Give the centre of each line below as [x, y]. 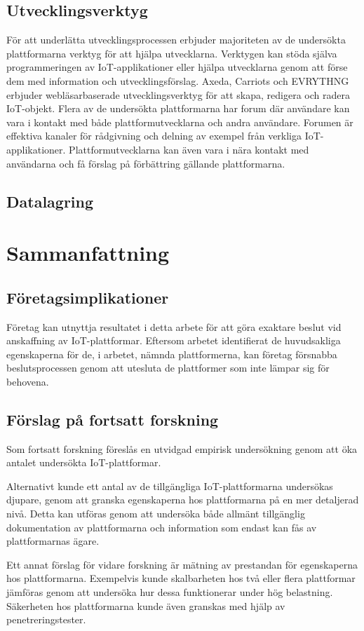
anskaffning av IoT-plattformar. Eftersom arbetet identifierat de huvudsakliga [174, 340]
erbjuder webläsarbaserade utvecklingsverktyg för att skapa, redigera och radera [178, 94]
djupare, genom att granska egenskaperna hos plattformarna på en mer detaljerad [183, 500]
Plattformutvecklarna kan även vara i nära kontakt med [189, 149]
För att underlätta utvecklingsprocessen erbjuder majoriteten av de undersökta [176, 40]
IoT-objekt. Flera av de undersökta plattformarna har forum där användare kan [178, 108]
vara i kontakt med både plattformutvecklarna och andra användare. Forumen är [180, 122]
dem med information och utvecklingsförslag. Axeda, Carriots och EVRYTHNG [178, 80]
